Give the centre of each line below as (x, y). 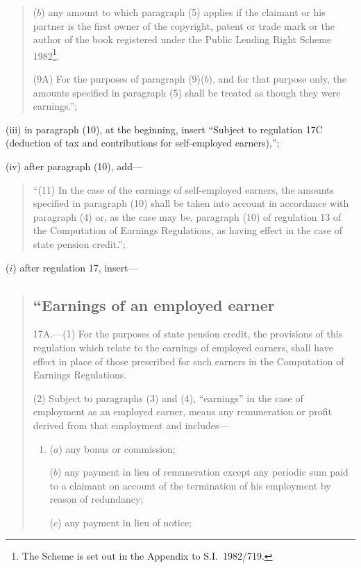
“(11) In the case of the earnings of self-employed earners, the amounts (184, 189)
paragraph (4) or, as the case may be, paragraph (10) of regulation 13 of (187, 216)
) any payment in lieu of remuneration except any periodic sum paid (203, 472)
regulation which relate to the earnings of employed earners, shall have (183, 347)
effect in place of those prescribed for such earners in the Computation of (188, 361)
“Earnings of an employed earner (154, 304)
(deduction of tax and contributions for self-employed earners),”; (143, 143)
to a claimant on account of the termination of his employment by (190, 485)
